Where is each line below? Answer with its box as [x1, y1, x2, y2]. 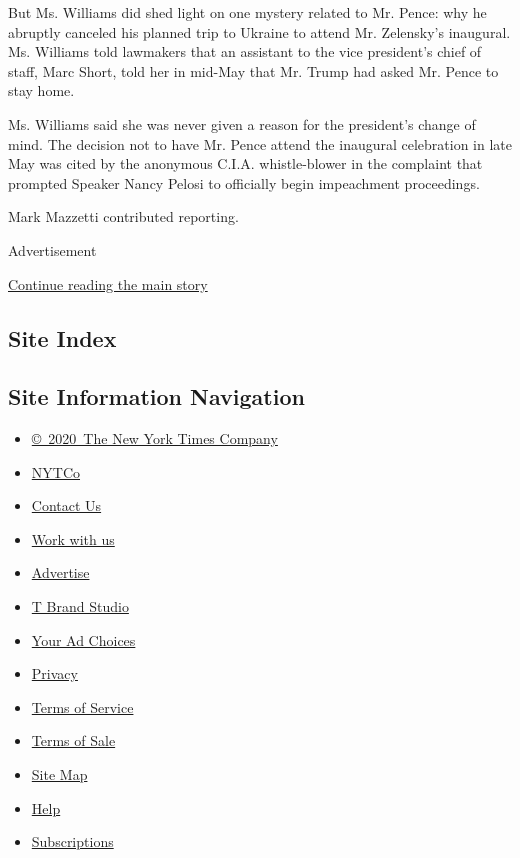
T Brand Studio [31, 596, 129, 617]
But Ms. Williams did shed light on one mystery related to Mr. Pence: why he [8, 2, 487, 22]
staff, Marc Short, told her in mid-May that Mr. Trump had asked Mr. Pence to [8, 60, 499, 81]
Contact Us [31, 495, 102, 516]
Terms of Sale [31, 730, 116, 751]
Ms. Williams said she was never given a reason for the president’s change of [8, 113, 476, 134]
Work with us [31, 528, 115, 549]
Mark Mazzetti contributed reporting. [8, 206, 239, 227]
